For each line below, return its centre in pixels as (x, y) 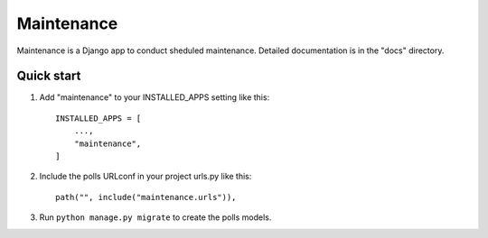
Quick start (49, 76)
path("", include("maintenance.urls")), (146, 197)
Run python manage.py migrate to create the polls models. (155, 217)
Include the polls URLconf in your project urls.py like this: (145, 177)
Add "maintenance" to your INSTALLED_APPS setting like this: (155, 97)
